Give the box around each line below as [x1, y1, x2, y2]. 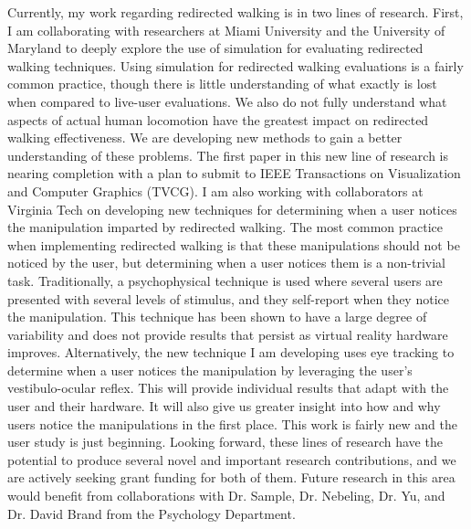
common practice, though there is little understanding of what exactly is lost [7, 74, 437, 93]
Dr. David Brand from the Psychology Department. [7, 503, 296, 523]
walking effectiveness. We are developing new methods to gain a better [7, 128, 403, 147]
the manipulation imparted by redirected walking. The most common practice [7, 217, 444, 237]
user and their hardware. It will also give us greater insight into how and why [7, 397, 441, 416]
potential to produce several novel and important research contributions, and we [7, 450, 456, 469]
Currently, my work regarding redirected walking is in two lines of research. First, [7, 3, 464, 21]
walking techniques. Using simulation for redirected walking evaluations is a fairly [7, 56, 464, 75]
